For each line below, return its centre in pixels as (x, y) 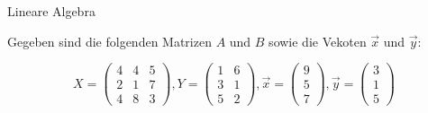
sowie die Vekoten (318, 41)
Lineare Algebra (51, 11)
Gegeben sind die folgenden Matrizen (109, 41)
